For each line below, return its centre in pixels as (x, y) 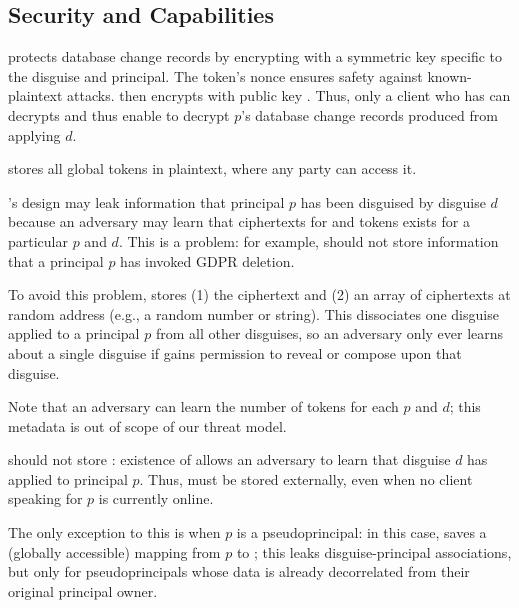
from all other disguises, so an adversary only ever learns (329, 333)
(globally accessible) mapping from (114, 551)
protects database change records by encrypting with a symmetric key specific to (255, 56)
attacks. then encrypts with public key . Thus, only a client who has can (289, 95)
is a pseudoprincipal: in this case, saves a (361, 532)
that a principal (56, 260)
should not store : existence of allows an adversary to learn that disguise (229, 459)
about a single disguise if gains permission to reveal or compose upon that (235, 352)
